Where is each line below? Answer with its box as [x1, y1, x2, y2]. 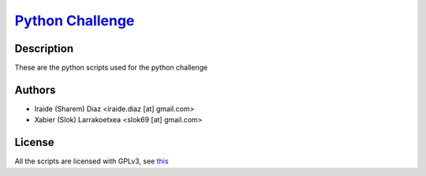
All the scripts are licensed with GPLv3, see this [14, 156, 169, 166]
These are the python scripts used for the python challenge [14, 63, 208, 73]
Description [14, 42, 74, 55]
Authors [14, 83, 56, 96]
